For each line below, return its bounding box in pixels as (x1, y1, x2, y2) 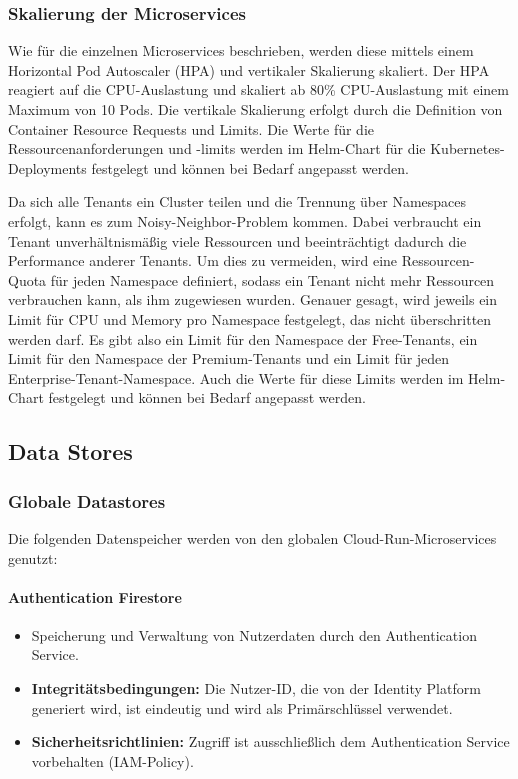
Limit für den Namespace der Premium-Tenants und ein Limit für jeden (8, 348, 450, 369)
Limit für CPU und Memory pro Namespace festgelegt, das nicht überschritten (8, 308, 492, 329)
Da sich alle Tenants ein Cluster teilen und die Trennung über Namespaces (8, 191, 467, 212)
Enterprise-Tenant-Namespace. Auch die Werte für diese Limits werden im (8, 367, 464, 388)
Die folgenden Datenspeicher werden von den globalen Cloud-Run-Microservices (8, 527, 497, 548)
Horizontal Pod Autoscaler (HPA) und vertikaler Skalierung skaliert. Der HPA (8, 59, 490, 80)
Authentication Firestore (8, 586, 182, 607)
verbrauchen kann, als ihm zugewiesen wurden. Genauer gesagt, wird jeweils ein (8, 289, 498, 310)
